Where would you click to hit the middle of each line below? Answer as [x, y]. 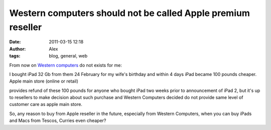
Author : [18, 49]
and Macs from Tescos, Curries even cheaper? [58, 120]
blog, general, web [68, 56]
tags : [15, 56]
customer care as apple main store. [46, 104]
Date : [15, 42]
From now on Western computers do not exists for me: [66, 65]
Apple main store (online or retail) [44, 81]
